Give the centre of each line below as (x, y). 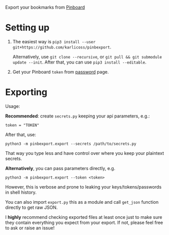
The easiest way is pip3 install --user (54, 41)
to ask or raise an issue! (30, 228)
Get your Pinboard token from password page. (61, 72)
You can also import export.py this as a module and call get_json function (82, 202)
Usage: (13, 106)
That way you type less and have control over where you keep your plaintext (85, 153)
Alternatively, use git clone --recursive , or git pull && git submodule (87, 56)
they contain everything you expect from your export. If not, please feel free (84, 222)
